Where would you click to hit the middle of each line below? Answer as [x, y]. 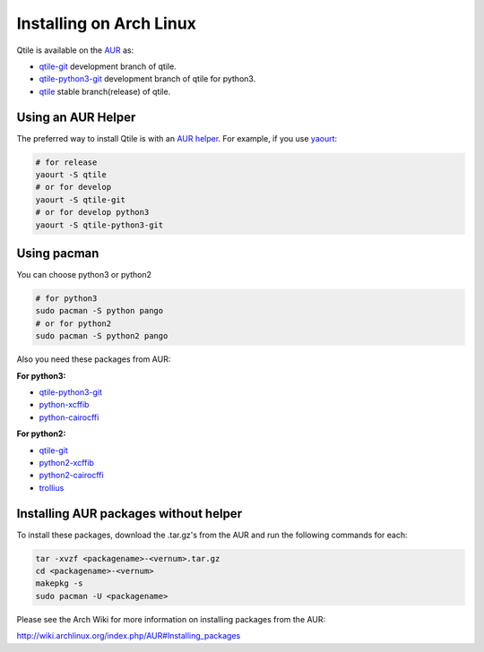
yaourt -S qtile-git [80, 200]
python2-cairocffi [71, 476]
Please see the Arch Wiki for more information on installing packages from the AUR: [171, 619]
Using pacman [58, 253]
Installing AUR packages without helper [129, 514]
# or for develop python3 [92, 212]
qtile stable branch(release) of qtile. [105, 91]
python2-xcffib [66, 462]
